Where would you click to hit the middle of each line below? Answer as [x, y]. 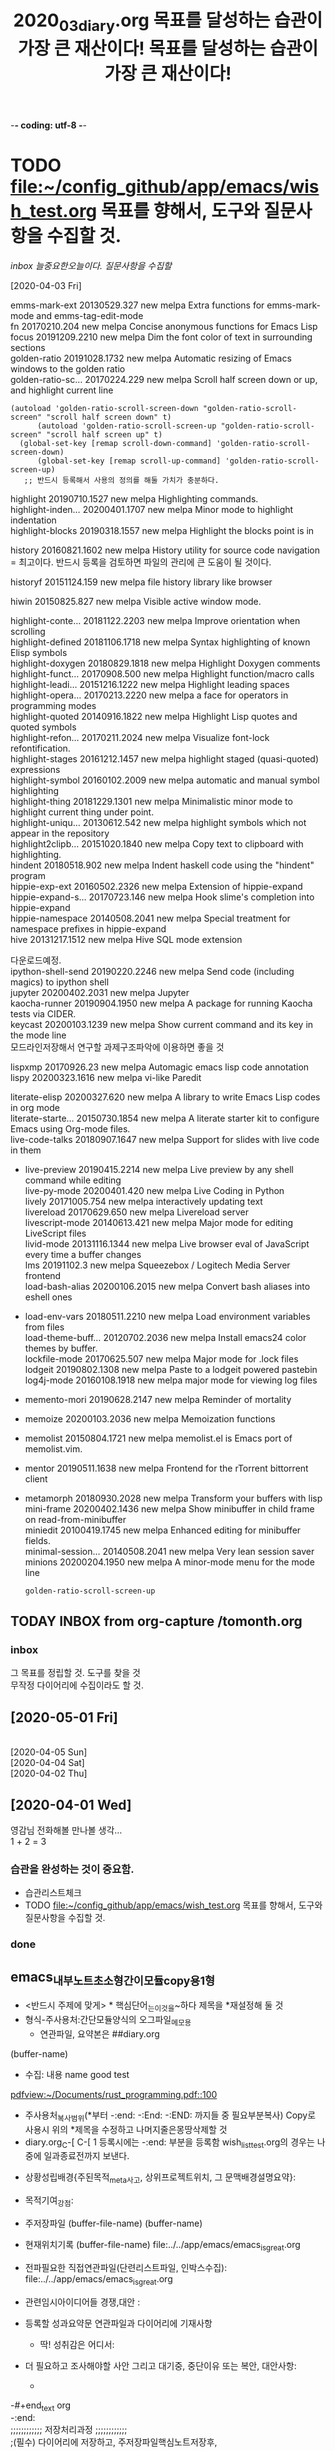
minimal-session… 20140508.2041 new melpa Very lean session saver [169, 1551]
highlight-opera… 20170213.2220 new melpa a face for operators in [149, 695]
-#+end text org [41, 2406]
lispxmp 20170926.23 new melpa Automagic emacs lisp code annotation [160, 1067]
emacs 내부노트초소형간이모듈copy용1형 [113, 1978]
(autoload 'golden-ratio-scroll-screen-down [104, 408]
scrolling [28, 631]
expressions [35, 769]
